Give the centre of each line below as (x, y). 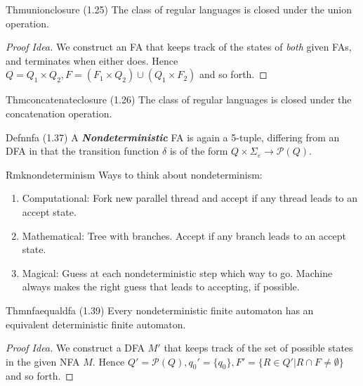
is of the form (199, 151)
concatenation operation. (59, 113)
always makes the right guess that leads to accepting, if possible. (161, 287)
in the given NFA (43, 361)
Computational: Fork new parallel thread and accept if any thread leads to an (190, 198)
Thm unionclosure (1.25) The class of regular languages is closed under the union (179, 9)
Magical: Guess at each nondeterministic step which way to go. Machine (177, 272)
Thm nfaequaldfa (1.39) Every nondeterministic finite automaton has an (160, 310)
